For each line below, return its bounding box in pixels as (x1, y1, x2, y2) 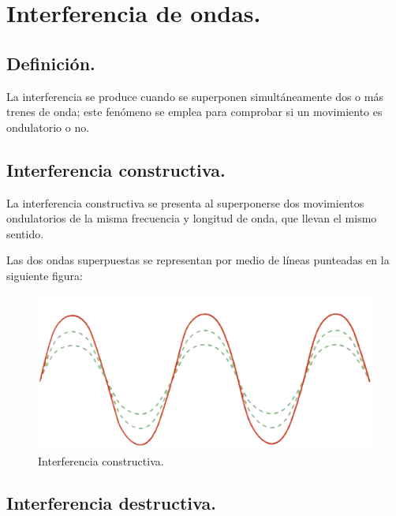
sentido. (6, 225, 44, 241)
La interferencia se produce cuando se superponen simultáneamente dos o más (6, 88, 383, 104)
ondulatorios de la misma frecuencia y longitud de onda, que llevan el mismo (6, 210, 377, 226)
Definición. (6, 50, 95, 75)
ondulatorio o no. (6, 118, 90, 135)
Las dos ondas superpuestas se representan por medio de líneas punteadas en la (6, 252, 390, 268)
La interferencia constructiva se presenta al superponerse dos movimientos (6, 194, 364, 211)
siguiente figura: (6, 267, 83, 283)
